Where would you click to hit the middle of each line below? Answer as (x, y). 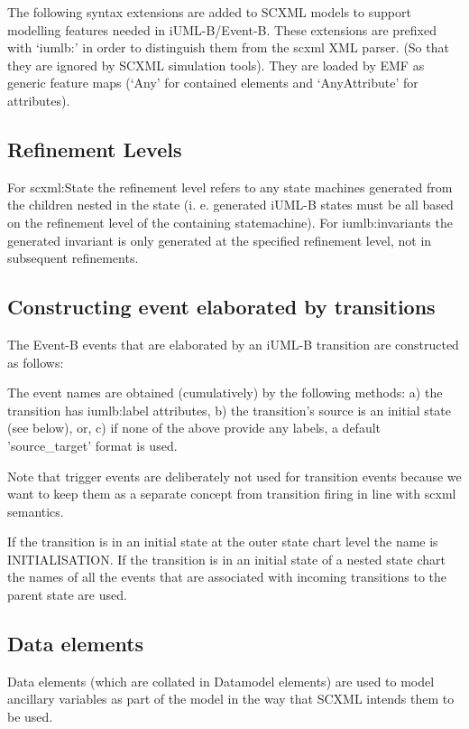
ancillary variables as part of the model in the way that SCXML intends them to (231, 699)
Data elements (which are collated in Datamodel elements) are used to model (221, 681)
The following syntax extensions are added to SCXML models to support (209, 12)
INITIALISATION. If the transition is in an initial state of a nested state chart (226, 559)
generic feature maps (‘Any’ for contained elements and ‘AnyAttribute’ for (213, 83)
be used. (30, 717)
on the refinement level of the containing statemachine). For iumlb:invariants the (230, 222)
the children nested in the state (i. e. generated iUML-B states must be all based (230, 205)
